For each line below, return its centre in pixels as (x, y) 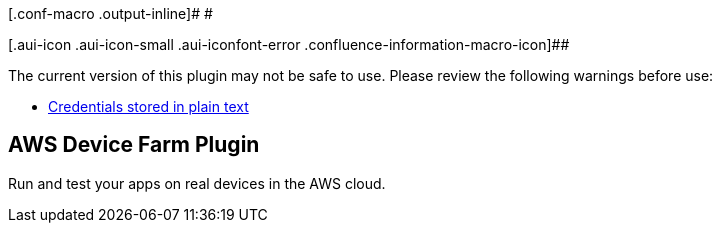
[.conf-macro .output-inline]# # (110, 13)
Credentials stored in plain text (148, 106)
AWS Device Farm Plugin (134, 145)
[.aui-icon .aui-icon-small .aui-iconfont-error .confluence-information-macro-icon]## (289, 44)
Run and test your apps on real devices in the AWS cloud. (197, 183)
